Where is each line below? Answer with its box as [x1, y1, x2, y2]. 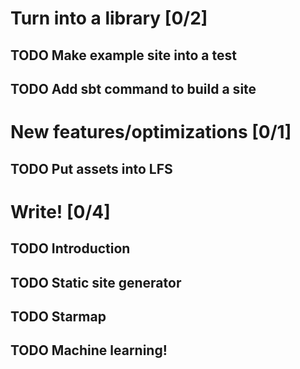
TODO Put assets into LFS [10, 160, 173, 177]
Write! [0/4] [10, 200, 111, 223]
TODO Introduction [10, 240, 131, 257]
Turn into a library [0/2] [10, 7, 208, 30]
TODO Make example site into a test [10, 47, 237, 64]
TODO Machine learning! [10, 342, 168, 359]
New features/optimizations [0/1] [10, 121, 292, 144]
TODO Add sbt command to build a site [10, 80, 257, 97]
